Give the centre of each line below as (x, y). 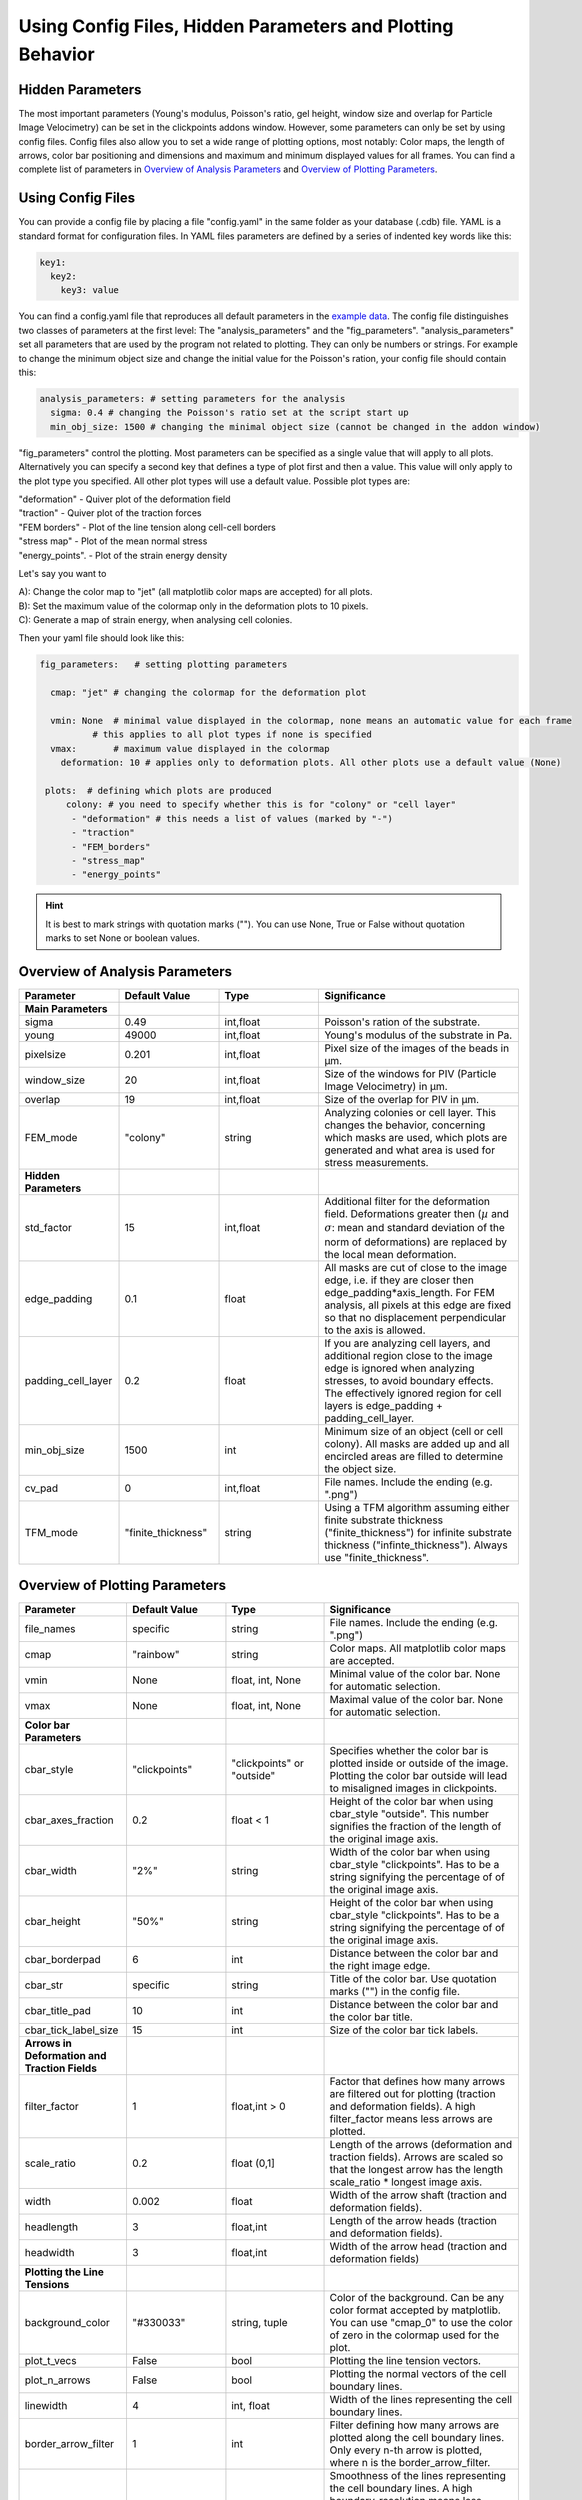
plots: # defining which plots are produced (158, 790)
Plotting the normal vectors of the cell (418, 2374)
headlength (51, 2227)
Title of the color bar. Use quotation (413, 1979)
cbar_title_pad (58, 2011)
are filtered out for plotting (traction (412, 2094)
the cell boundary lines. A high (401, 2488)
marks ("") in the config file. (394, 1992)
